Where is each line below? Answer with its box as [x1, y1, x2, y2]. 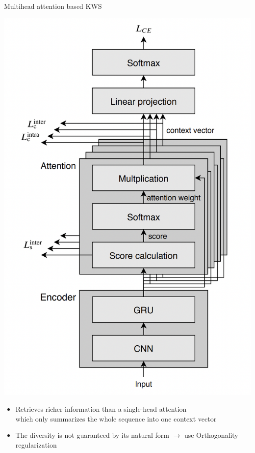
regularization [15, 439, 57, 450]
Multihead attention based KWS [4, 1, 102, 11]
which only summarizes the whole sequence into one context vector [15, 413, 217, 423]
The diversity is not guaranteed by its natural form [15, 430, 169, 440]
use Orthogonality [184, 430, 238, 440]
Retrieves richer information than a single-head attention [15, 404, 187, 414]
